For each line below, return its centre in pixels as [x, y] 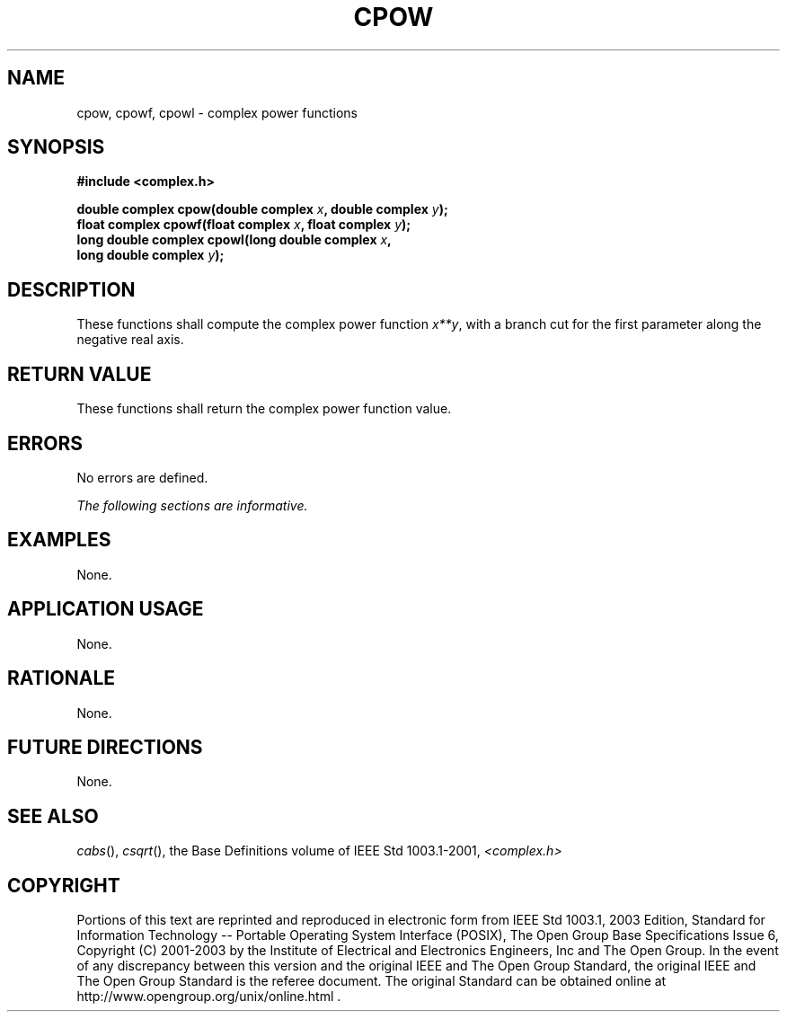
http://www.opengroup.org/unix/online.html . [209, 997]
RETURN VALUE [80, 374]
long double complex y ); [150, 255]
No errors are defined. [142, 477]
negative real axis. [130, 340]
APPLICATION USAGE [106, 609]
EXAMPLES [59, 540]
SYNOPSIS [56, 147]
